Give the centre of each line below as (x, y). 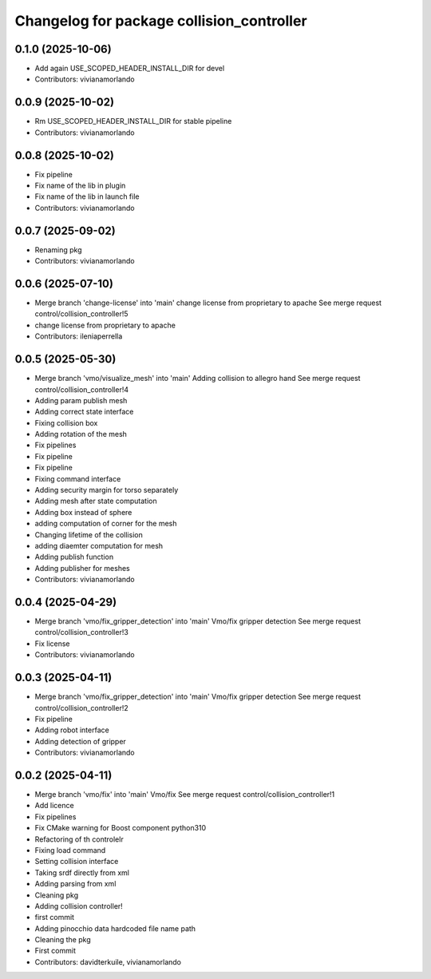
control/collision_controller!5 (81, 314)
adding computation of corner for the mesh (106, 524)
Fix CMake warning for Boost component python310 (121, 828)
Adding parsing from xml (75, 884)
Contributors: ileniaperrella (79, 336)
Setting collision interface (77, 862)
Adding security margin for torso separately (107, 490)
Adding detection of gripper (81, 741)
